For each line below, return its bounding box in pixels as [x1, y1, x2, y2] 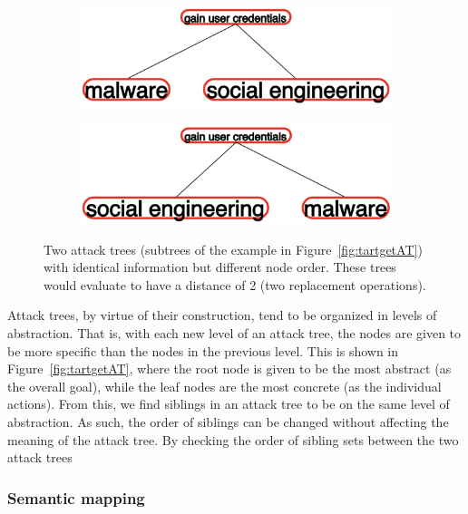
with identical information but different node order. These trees [44, 257, 396, 276]
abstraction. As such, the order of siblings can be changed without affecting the [7, 412, 449, 431]
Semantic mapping [7, 486, 145, 509]
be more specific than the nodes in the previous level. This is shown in [7, 341, 399, 360]
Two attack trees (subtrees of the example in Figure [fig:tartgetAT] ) [44, 239, 423, 258]
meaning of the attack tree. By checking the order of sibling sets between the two [7, 430, 459, 449]
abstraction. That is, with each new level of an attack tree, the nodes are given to [7, 323, 462, 342]
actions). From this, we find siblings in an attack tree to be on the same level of [7, 394, 450, 413]
